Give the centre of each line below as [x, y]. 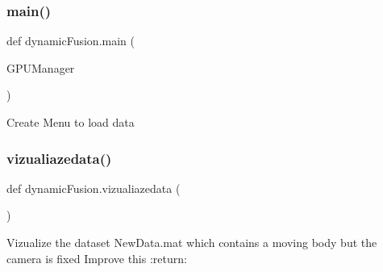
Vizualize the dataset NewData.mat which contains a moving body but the [192, 242]
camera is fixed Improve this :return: [97, 258]
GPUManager [41, 67]
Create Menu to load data [71, 122]
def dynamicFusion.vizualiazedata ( [94, 188]
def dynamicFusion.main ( [71, 41]
